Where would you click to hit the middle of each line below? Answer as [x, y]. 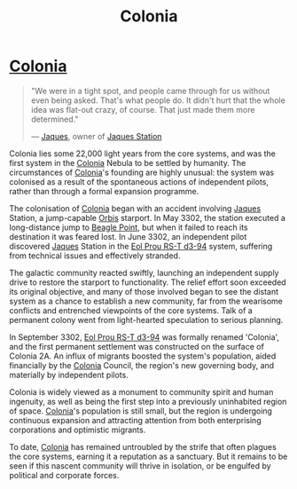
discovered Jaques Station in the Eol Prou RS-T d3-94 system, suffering [141, 246]
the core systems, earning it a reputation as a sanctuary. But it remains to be [148, 456]
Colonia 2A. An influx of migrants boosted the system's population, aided [143, 356]
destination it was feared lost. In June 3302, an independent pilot [128, 236]
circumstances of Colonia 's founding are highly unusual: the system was [142, 172]
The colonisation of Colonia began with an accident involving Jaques [135, 208]
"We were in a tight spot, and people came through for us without [150, 91]
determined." [55, 119]
